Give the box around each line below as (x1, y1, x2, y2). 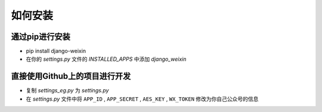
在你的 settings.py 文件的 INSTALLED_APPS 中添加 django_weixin (26, 55, 187, 63)
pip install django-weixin (26, 48, 86, 55)
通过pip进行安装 (11, 32, 71, 42)
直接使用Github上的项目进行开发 (11, 71, 131, 82)
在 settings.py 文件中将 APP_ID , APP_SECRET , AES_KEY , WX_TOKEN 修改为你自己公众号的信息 (26, 95, 259, 102)
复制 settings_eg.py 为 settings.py (26, 87, 109, 94)
